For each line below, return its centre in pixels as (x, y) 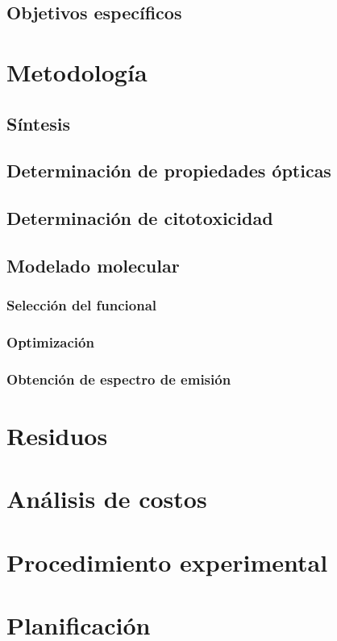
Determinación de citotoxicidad (140, 218)
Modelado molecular (93, 265)
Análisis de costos (107, 499)
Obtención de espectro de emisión (119, 379)
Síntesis (39, 123)
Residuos (57, 435)
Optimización (50, 342)
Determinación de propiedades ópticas (169, 171)
